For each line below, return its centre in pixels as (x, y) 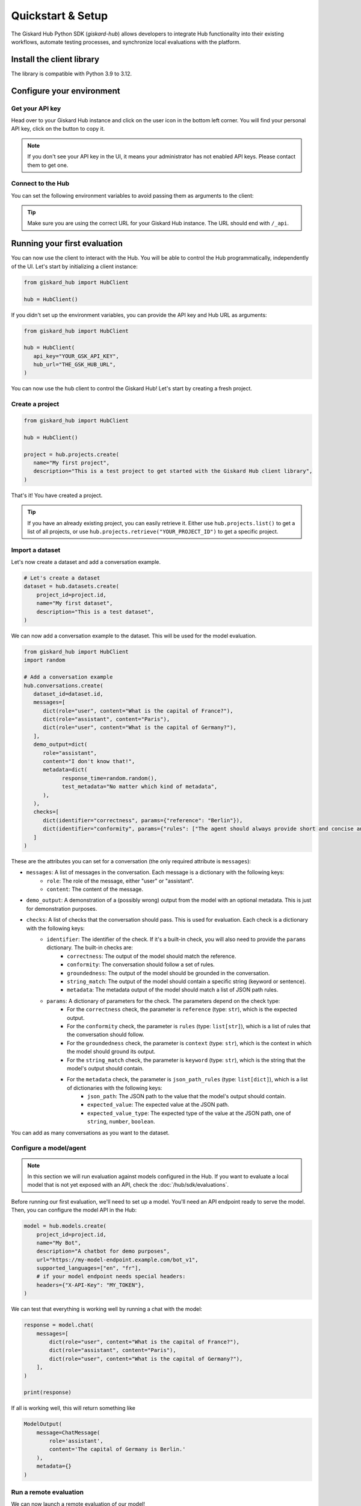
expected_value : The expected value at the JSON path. (159, 1105)
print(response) (48, 1392)
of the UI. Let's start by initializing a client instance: (74, 266)
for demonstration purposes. (62, 908)
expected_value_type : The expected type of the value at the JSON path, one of (189, 1113)
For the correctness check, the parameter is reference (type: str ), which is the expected (182, 1010)
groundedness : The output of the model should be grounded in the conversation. (168, 973)
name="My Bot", (59, 1243)
